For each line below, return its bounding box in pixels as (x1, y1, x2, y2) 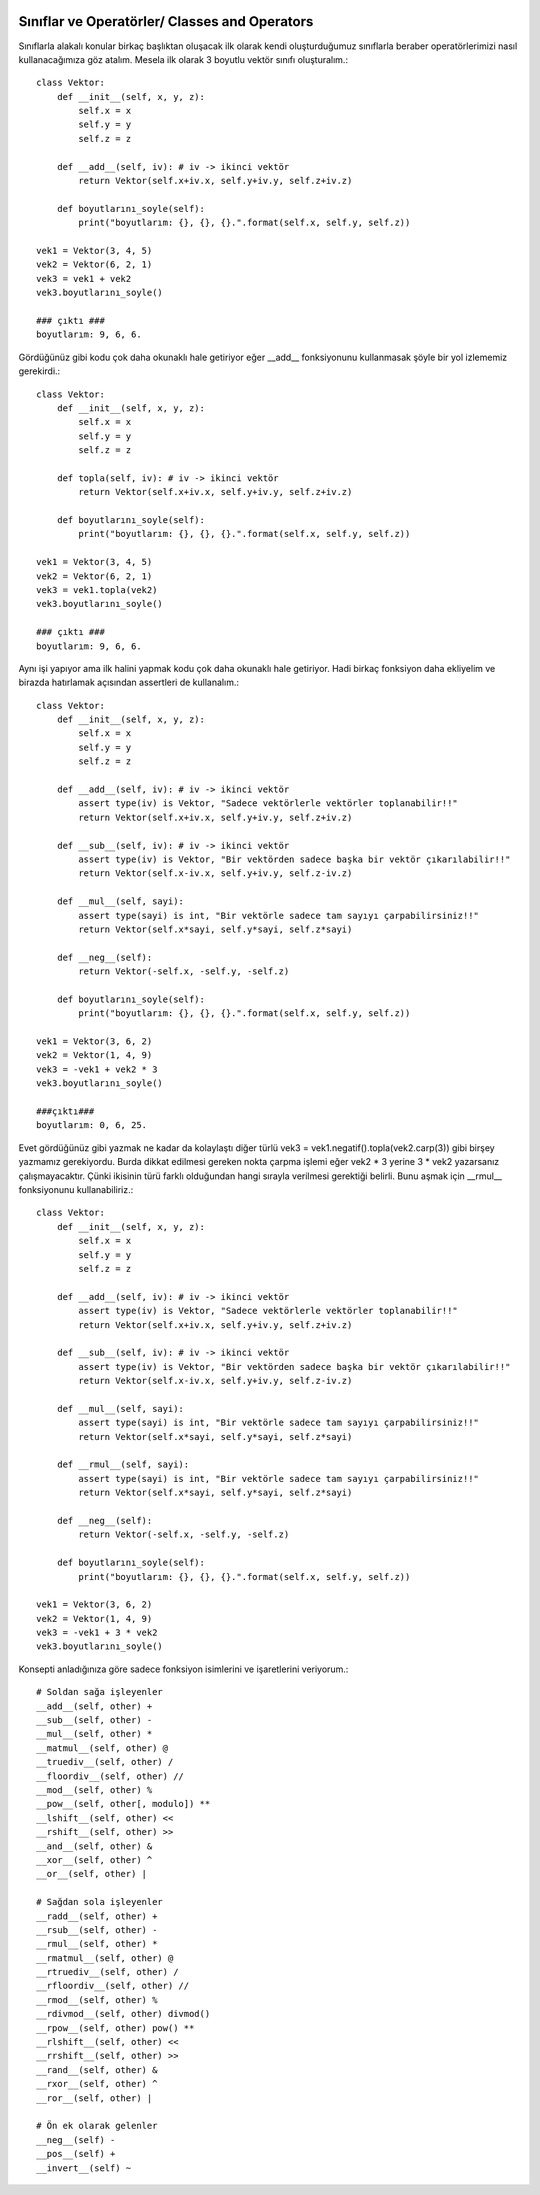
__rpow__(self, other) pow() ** (36, 2022, 195, 2034)
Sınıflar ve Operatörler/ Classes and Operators (18, 13, 314, 30)
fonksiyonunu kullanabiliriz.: (18, 1183, 134, 1195)
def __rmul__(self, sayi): (56, 1459, 190, 1470)
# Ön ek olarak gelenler (36, 2120, 158, 2132)
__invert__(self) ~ (36, 2162, 132, 2174)
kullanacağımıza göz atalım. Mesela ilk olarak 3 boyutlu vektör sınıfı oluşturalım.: (18, 53, 349, 65)
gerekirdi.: (18, 365, 61, 377)
